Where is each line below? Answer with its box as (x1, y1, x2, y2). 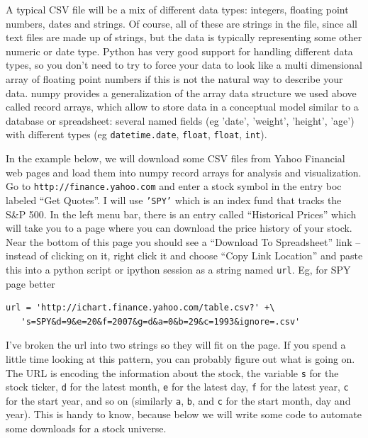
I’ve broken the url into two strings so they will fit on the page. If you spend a (6, 337, 346, 352)
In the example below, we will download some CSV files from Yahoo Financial (6, 151, 345, 165)
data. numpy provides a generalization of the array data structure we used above (6, 85, 357, 100)
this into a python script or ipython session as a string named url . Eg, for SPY (6, 262, 351, 276)
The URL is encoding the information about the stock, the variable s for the (6, 365, 339, 380)
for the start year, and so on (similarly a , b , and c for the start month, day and (6, 393, 351, 408)
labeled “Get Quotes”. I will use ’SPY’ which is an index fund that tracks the (6, 192, 342, 207)
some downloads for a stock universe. (6, 421, 167, 436)
